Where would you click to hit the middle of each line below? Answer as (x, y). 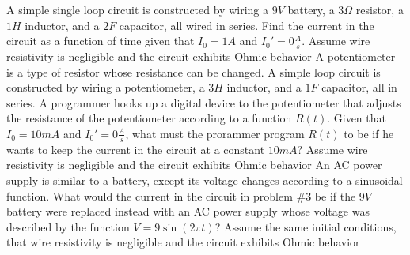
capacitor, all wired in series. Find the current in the (247, 25)
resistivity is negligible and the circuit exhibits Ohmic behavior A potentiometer (201, 56)
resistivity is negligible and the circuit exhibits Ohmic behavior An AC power (194, 165)
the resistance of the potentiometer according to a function (149, 118)
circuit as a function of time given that (101, 41)
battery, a (311, 9)
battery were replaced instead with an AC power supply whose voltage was (188, 211)
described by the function (68, 226)
